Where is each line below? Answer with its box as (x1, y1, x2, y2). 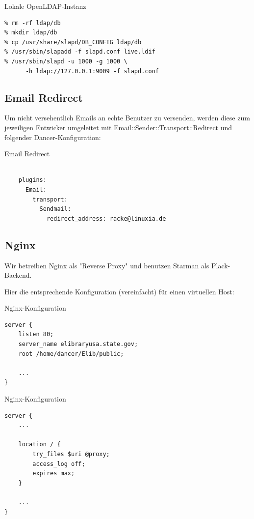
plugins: (18, 176, 47, 184)
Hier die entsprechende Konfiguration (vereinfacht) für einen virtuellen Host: (4, 286, 234, 296)
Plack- (211, 260, 230, 270)
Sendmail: (39, 205, 72, 213)
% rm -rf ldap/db (4, 19, 61, 27)
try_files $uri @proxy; (32, 451, 110, 458)
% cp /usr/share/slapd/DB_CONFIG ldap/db (4, 38, 142, 46)
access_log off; (32, 460, 85, 467)
